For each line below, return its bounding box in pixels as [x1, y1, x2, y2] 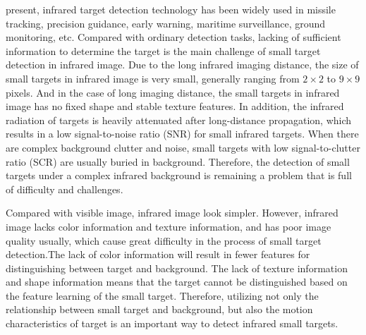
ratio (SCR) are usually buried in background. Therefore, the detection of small [6, 154, 350, 169]
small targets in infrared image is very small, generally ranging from [6, 71, 300, 85]
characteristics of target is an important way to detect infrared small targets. [6, 316, 338, 331]
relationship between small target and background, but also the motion [6, 302, 313, 317]
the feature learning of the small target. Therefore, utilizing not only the [6, 288, 319, 303]
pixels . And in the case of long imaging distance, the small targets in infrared [6, 85, 340, 99]
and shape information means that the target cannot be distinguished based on [6, 274, 348, 289]
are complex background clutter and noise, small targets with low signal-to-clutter [6, 140, 360, 154]
